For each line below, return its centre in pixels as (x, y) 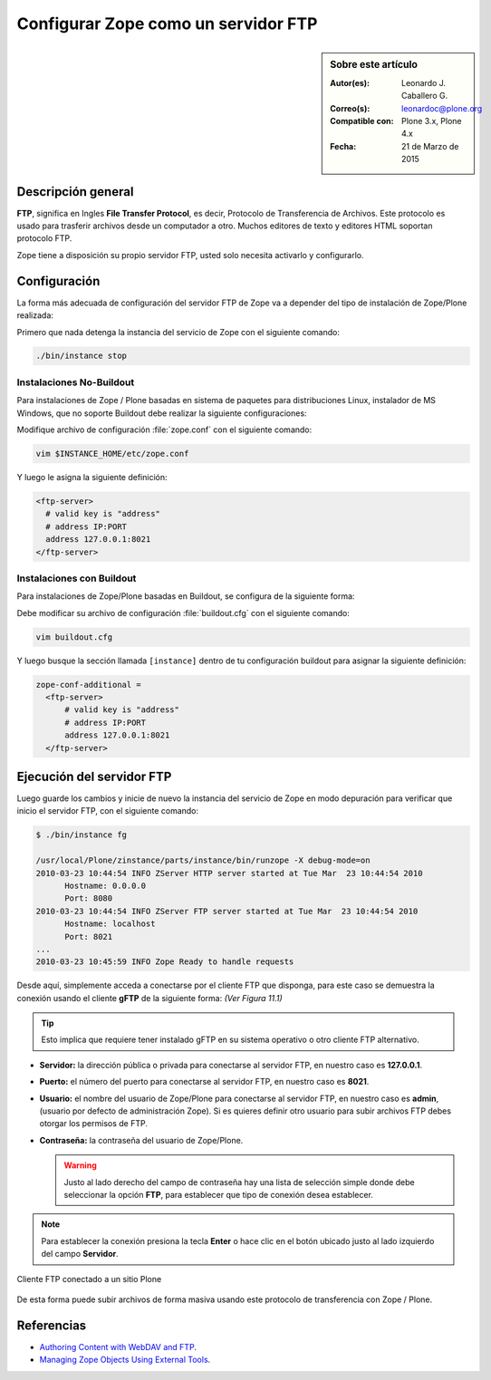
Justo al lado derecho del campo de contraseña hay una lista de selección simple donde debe (240, 1182)
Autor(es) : (350, 82)
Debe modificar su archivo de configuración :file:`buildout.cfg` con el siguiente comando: (183, 613)
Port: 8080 (89, 898)
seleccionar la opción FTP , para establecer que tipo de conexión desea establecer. (218, 1195)
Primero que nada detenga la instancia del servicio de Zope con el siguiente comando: (178, 332)
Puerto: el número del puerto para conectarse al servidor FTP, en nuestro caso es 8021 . (204, 1082)
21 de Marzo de (430, 146)
